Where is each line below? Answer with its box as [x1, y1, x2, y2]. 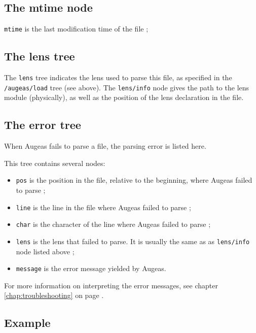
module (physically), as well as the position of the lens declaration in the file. [4, 92, 244, 103]
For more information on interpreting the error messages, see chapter [4, 280, 218, 290]
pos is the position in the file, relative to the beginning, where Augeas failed [16, 175, 252, 185]
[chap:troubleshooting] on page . [4, 290, 104, 301]
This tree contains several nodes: [4, 157, 105, 168]
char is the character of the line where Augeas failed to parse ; [16, 219, 211, 229]
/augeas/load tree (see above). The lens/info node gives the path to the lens [4, 82, 249, 92]
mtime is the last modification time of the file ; [4, 23, 149, 34]
